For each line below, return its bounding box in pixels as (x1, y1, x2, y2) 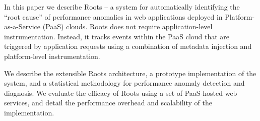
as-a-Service (4, 21, 41, 32)
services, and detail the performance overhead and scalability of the (4, 97, 212, 108)
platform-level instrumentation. (4, 50, 100, 61)
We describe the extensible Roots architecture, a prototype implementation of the (4, 68, 256, 78)
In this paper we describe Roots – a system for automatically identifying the (4, 2, 240, 12)
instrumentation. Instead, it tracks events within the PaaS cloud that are (4, 31, 230, 41)
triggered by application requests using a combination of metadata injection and (4, 41, 252, 51)
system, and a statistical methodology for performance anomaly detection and (4, 78, 245, 88)
